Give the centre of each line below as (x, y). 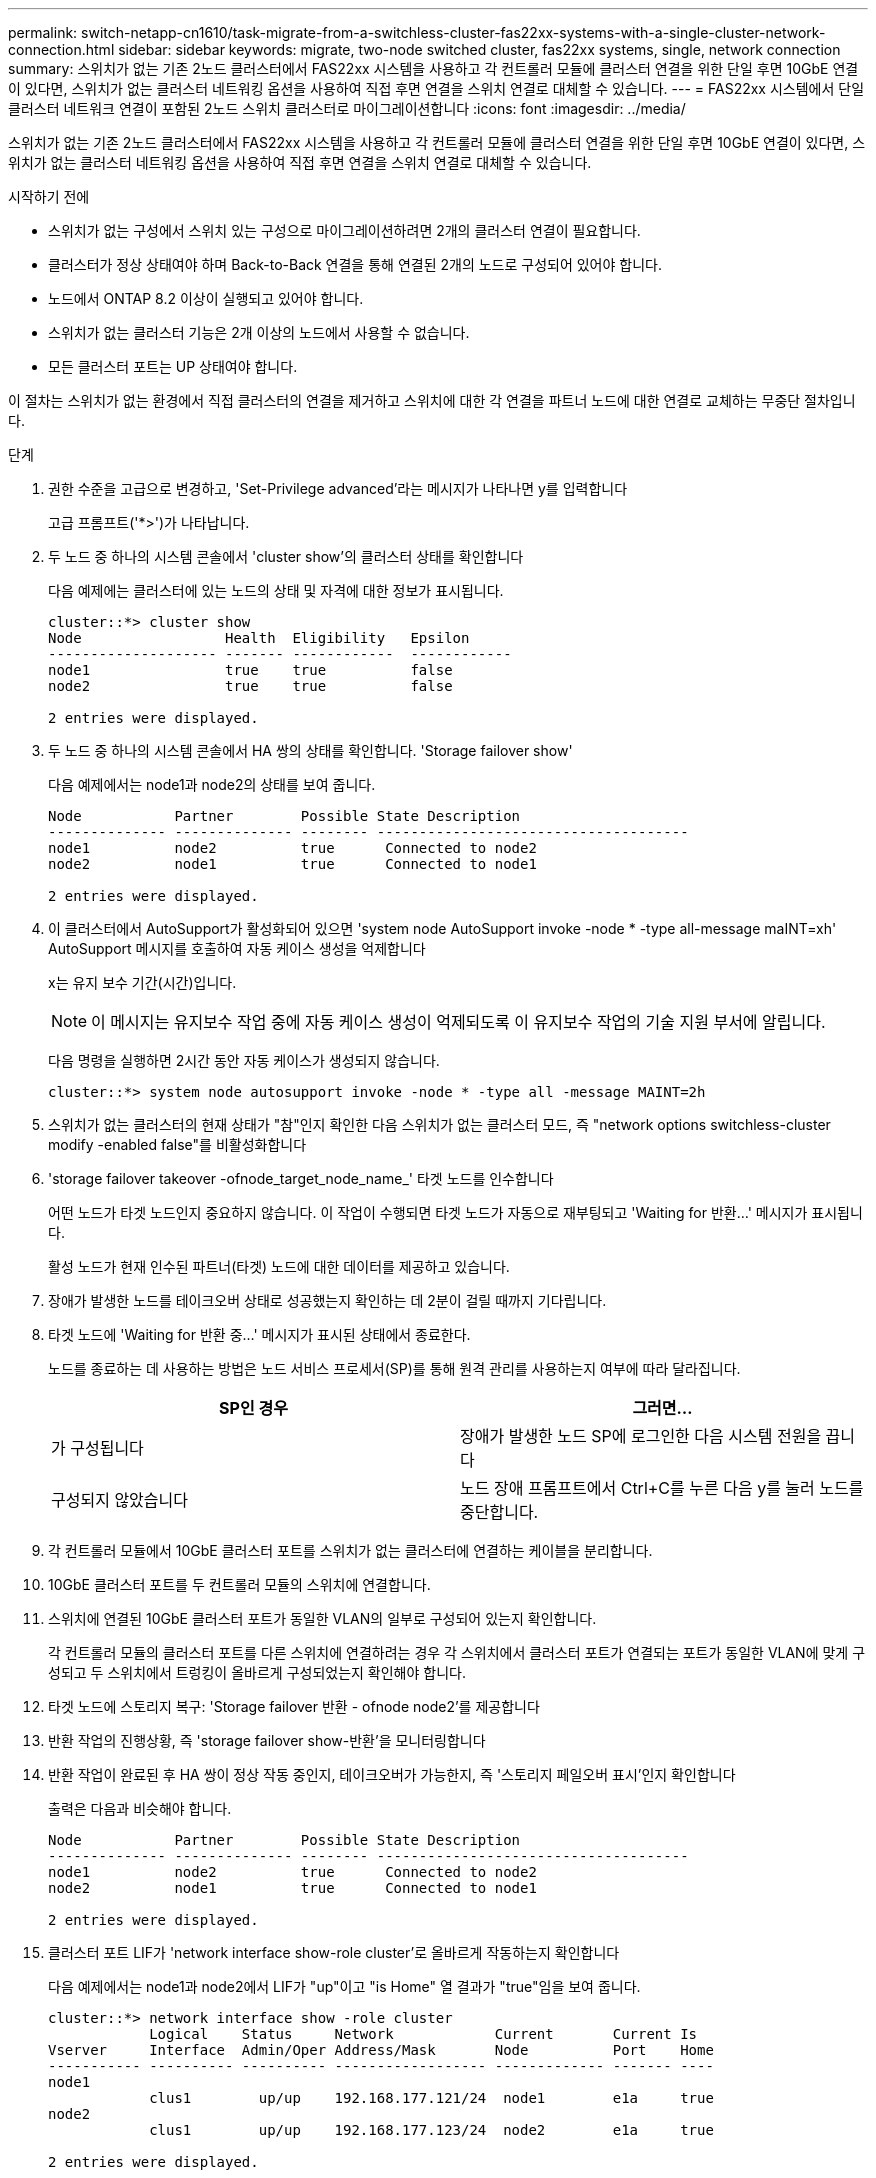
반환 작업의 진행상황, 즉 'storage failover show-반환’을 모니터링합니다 (267, 1740)
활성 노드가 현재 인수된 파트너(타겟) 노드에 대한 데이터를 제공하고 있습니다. (279, 1266)
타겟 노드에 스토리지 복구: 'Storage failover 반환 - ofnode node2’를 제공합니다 (294, 1706)
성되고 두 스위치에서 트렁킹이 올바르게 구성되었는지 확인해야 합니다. (257, 1672)
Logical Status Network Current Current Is (423, 2034)
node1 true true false (250, 670)
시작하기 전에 (49, 196)
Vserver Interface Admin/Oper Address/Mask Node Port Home (381, 2050)
